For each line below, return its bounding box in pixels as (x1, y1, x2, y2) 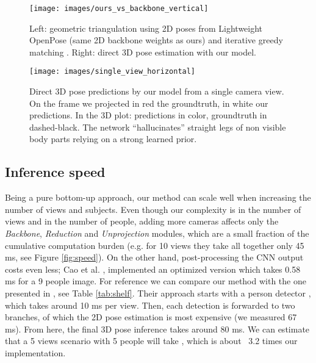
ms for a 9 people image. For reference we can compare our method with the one (5, 275, 306, 287)
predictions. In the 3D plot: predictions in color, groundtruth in (29, 109, 267, 121)
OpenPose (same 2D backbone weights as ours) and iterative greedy (29, 34, 283, 46)
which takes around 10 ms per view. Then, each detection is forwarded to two (5, 298, 295, 311)
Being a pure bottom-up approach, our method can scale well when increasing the (5, 191, 311, 204)
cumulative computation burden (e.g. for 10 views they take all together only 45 (5, 239, 304, 251)
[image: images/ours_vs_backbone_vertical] (29, 4, 209, 13)
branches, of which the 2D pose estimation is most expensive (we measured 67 (5, 311, 297, 323)
